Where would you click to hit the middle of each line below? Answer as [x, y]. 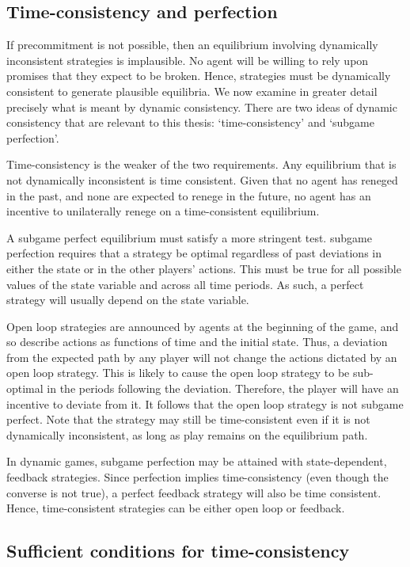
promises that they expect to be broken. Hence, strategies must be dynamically [199, 76]
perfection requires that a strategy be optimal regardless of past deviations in [194, 253]
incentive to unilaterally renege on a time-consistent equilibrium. [163, 211]
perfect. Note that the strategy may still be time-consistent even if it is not [188, 419]
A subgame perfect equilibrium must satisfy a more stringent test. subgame [189, 237]
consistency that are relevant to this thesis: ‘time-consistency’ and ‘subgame [190, 122]
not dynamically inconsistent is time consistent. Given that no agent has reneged [202, 179]
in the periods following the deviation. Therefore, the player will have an [223, 388]
